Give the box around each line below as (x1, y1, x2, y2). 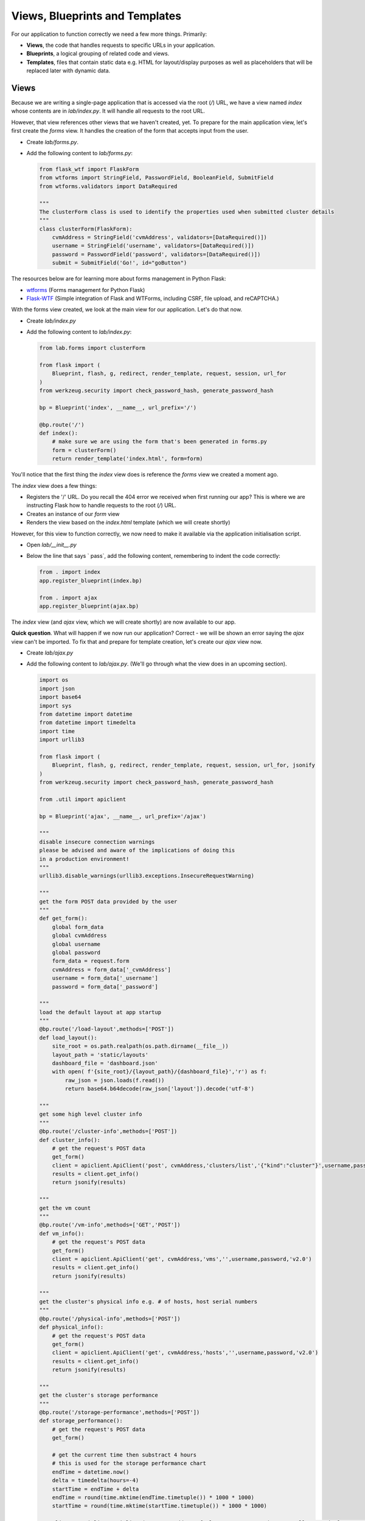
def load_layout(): (39, 1034, 97, 1041)
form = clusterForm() (52, 447, 117, 453)
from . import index (39, 569, 100, 576)
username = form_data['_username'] (52, 975, 158, 982)
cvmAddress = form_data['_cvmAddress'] (52, 966, 172, 973)
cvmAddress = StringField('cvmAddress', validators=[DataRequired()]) (52, 234, 268, 241)
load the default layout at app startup (39, 1009, 161, 1015)
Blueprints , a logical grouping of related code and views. (26, 50, 170, 57)
